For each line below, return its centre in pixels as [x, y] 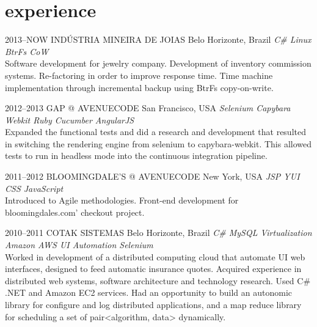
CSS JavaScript [34, 188]
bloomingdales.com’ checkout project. [75, 212]
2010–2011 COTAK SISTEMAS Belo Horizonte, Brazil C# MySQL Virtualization [158, 233]
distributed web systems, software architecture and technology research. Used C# [158, 280]
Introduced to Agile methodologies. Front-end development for [122, 200]
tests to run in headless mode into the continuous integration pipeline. [136, 156]
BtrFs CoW [27, 51]
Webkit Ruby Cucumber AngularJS [70, 119]
